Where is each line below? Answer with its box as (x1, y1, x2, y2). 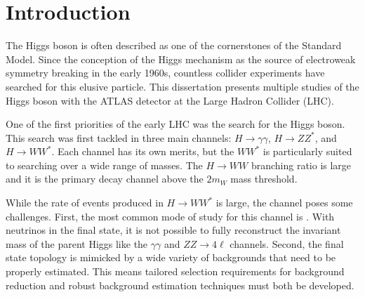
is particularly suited (263, 144, 352, 159)
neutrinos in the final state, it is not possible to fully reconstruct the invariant (6, 223, 341, 237)
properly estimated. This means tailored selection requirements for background (6, 264, 345, 279)
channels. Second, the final (230, 236, 344, 251)
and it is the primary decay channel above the (6, 171, 204, 186)
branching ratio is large (251, 157, 352, 172)
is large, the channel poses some (215, 195, 353, 210)
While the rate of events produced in (6, 195, 164, 210)
